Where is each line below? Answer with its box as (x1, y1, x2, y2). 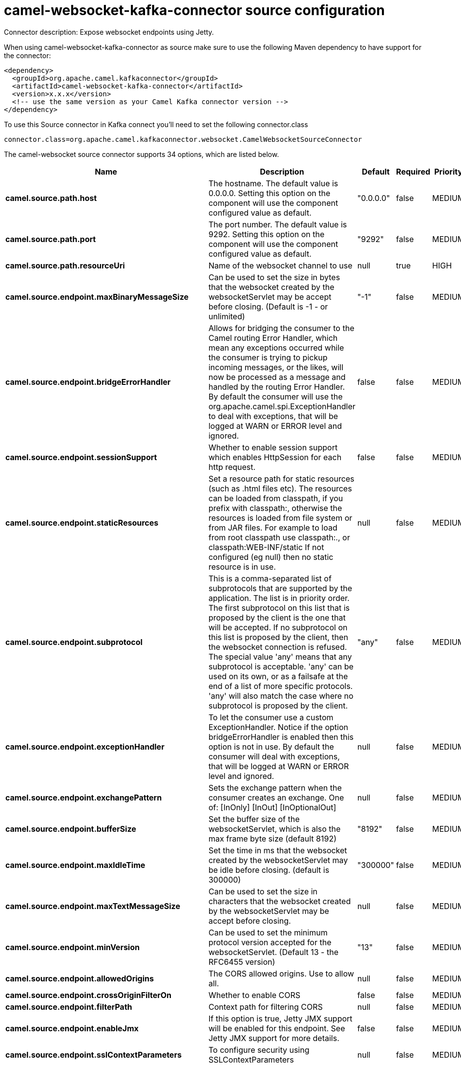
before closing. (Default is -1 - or (208, 301, 328, 311)
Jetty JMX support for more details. (208, 1033, 339, 1043)
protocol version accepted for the (208, 937, 332, 947)
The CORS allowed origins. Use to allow (208, 968, 354, 978)
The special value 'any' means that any (208, 651, 352, 662)
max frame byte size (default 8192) (208, 833, 337, 844)
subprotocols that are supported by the (208, 583, 353, 593)
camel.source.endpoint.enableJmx (5, 1023, 139, 1033)
